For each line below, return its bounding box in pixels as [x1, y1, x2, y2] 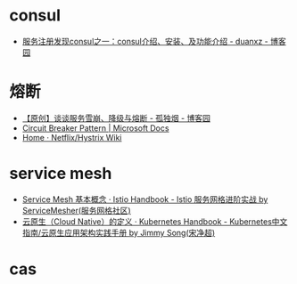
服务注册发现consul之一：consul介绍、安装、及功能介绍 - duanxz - [21, 36, 269, 46]
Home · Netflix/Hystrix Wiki [21, 132, 122, 142]
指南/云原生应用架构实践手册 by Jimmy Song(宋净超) [21, 227, 216, 238]
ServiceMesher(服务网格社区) [21, 205, 131, 215]
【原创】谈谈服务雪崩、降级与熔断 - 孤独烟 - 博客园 [21, 112, 211, 123]
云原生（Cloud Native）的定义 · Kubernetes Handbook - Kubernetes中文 [21, 215, 288, 227]
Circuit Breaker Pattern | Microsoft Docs [21, 122, 169, 134]
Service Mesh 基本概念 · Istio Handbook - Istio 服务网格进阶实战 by [21, 193, 268, 205]
